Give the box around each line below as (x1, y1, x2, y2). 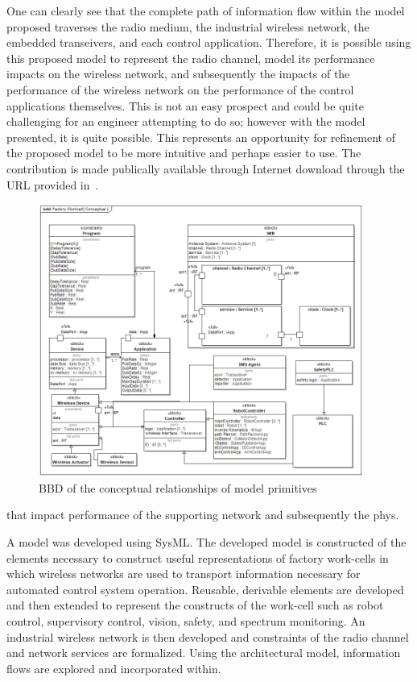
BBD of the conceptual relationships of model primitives (39, 479, 317, 496)
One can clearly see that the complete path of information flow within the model (6, 2, 405, 19)
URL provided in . (6, 176, 99, 193)
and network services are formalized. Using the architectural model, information (6, 644, 401, 661)
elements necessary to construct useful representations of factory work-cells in (6, 549, 389, 566)
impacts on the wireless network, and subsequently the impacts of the (6, 65, 350, 82)
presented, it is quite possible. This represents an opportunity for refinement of (6, 128, 396, 145)
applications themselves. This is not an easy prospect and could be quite (6, 97, 364, 114)
